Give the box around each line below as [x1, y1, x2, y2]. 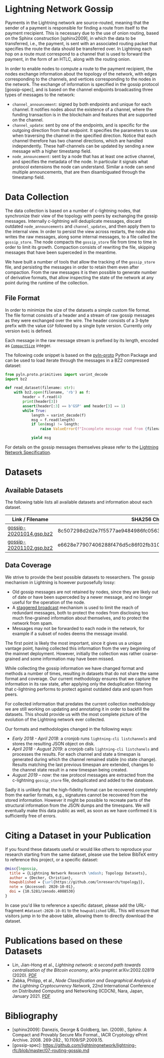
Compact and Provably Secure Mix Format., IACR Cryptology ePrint [12, 1032, 148, 1037]
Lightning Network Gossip [5, 3, 114, 15]
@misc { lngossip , [5, 866, 38, 871]
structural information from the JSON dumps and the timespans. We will [5, 802, 150, 808]
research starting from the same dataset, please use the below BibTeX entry [5, 851, 158, 857]
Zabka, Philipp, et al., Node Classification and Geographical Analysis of [12, 978, 156, 983]
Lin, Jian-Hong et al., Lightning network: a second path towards [12, 962, 141, 968]
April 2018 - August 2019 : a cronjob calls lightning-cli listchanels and [12, 746, 159, 752]
